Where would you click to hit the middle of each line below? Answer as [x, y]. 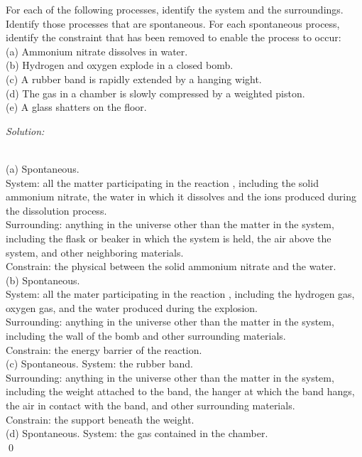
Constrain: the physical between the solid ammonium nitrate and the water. [171, 266]
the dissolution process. [56, 210]
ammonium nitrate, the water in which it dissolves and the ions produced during [181, 197]
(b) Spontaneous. [43, 280]
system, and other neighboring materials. [95, 252]
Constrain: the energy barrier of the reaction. [104, 349]
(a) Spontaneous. [43, 168]
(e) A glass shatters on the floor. [76, 107]
